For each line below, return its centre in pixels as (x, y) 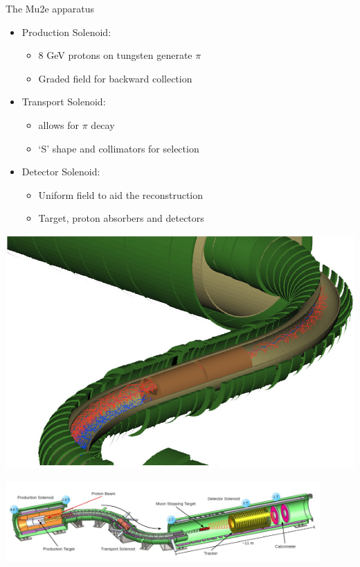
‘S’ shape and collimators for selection (119, 148)
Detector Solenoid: (61, 172)
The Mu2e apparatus (50, 8)
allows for (59, 124)
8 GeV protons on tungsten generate (115, 55)
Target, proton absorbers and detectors (121, 218)
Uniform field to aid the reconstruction (121, 194)
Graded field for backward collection (115, 78)
